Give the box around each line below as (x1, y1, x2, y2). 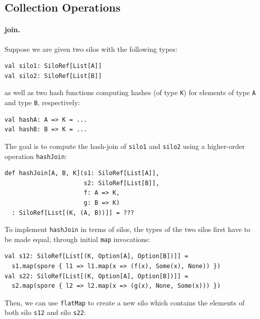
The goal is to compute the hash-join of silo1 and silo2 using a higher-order (5, 140, 245, 151)
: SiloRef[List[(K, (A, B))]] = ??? (12, 209, 134, 216)
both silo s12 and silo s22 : (5, 307, 86, 317)
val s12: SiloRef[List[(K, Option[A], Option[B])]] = (5, 253, 189, 260)
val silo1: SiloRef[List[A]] (5, 62, 102, 70)
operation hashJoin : (5, 150, 67, 161)
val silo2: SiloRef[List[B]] (5, 72, 102, 79)
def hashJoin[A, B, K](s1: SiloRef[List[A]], (5, 170, 159, 177)
